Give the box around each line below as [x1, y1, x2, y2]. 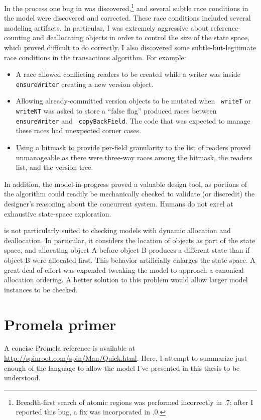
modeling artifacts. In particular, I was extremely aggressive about [4, 22, 209, 33]
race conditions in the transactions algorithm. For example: [4, 52, 186, 62]
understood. [4, 372, 41, 383]
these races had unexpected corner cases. [16, 125, 142, 136]
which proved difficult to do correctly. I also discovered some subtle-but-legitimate [4, 42, 256, 53]
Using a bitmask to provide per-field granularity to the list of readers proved [16, 142, 251, 153]
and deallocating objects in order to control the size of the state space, [33, 32, 249, 43]
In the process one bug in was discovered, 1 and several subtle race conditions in [4, 2, 248, 13]
